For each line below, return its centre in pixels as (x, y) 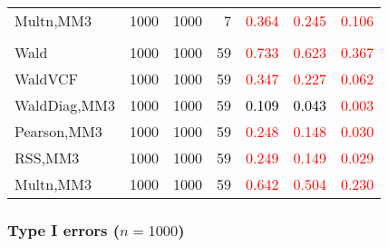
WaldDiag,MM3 (65, 105)
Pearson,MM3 (58, 131)
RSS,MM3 (47, 158)
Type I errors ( (64, 229)
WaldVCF (47, 79)
